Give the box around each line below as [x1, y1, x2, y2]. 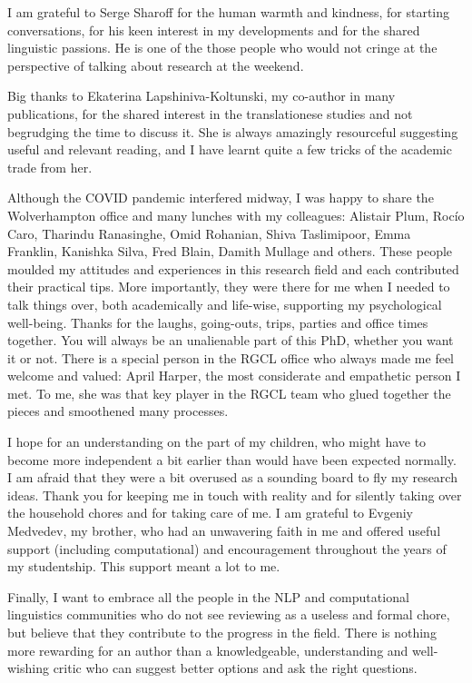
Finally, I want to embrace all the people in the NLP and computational [7, 587, 409, 606]
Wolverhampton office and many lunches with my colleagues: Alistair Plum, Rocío [7, 205, 465, 224]
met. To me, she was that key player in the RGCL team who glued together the [7, 383, 451, 402]
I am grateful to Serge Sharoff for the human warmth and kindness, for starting [7, 3, 450, 21]
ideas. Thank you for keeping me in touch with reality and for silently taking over [7, 485, 462, 504]
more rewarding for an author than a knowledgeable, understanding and [7, 640, 408, 659]
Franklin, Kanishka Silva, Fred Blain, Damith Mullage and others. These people [7, 242, 453, 261]
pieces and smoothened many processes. [7, 401, 229, 421]
